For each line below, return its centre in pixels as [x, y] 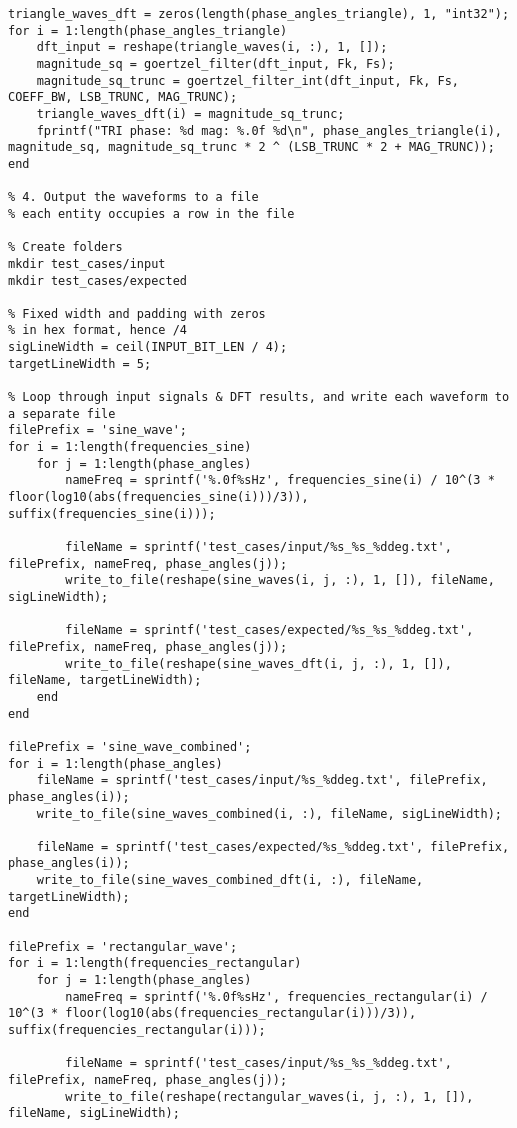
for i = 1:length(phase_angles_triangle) [148, 30]
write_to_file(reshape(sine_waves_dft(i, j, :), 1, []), [258, 663]
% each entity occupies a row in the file [151, 213]
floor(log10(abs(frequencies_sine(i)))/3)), [158, 497]
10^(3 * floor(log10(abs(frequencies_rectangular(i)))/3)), [212, 1013]
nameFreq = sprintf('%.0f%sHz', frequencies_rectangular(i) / [276, 996]
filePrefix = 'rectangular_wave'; [123, 946]
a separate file [62, 413]
